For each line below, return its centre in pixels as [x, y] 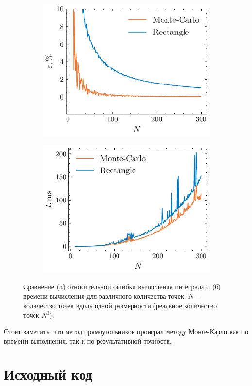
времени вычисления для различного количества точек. [105, 296]
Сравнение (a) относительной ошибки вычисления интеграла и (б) [122, 286]
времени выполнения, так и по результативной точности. [88, 341]
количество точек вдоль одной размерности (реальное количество [120, 305]
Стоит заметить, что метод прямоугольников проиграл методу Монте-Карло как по [126, 331]
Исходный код [48, 374]
